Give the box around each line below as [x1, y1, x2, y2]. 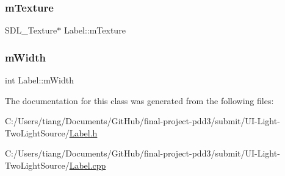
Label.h [69, 126, 98, 139]
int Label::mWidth [5, 74, 74, 86]
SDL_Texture [5, 24, 57, 37]
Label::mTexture [63, 24, 126, 37]
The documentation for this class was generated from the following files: [5, 94, 274, 107]
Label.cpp [69, 159, 106, 171]
